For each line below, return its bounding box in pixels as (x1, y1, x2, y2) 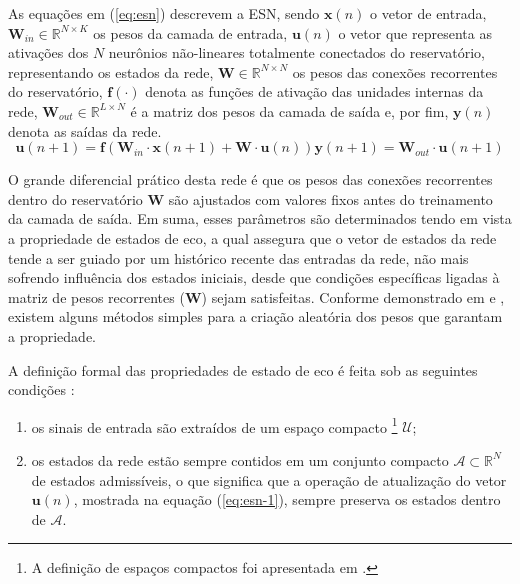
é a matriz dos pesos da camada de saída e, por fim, (130, 100, 449, 121)
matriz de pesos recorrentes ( (8, 286, 185, 307)
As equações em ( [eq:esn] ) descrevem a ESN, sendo (8, 3, 320, 23)
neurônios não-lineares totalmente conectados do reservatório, (108, 42, 485, 63)
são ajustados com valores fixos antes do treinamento (168, 188, 493, 209)
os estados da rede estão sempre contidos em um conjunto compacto (31, 449, 449, 470)
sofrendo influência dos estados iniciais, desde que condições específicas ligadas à (8, 267, 500, 288)
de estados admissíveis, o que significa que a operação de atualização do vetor (31, 469, 507, 490)
